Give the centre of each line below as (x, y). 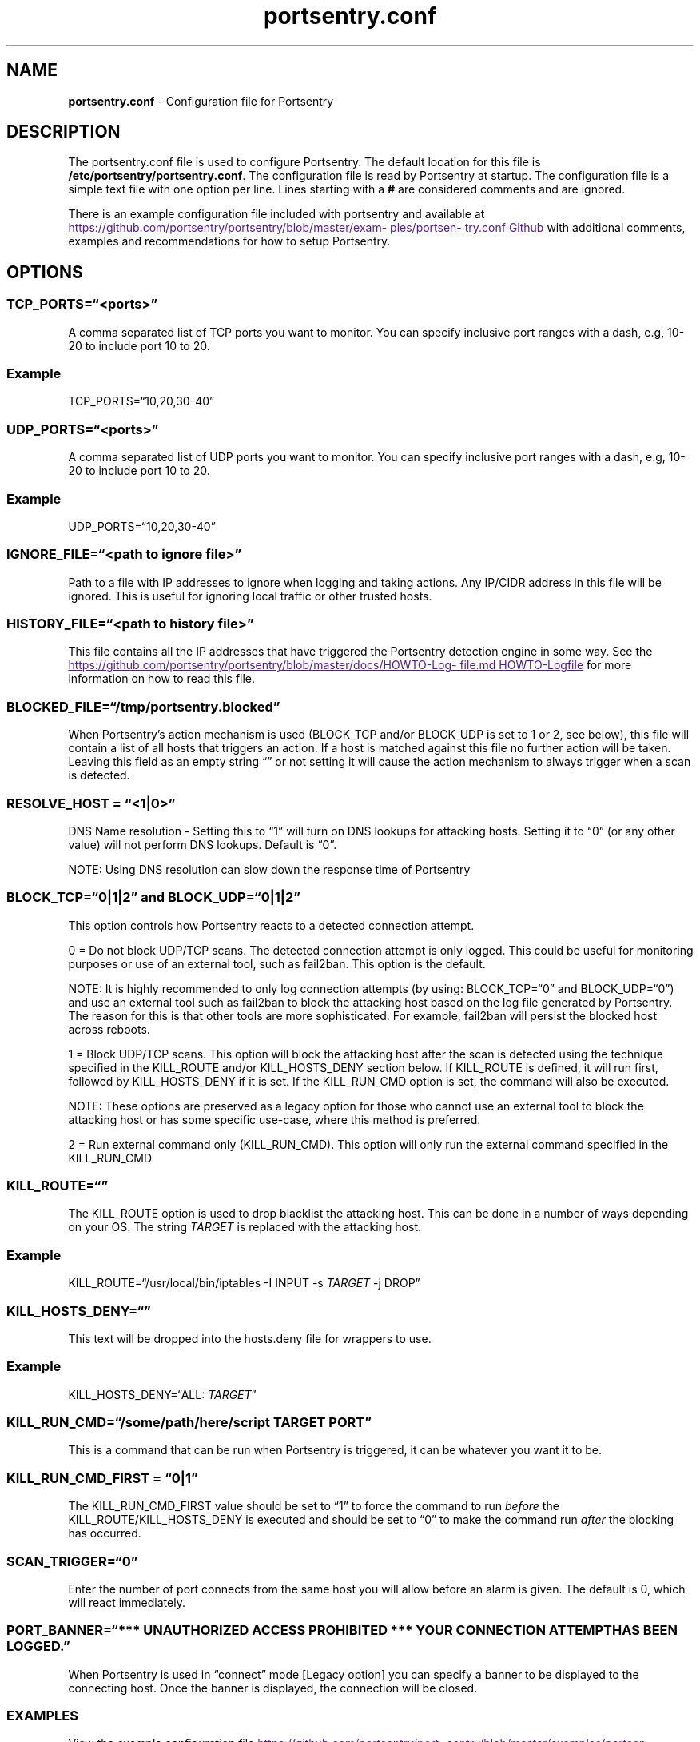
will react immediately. (127, 1602)
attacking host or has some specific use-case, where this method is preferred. (274, 1119)
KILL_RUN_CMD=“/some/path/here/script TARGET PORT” (189, 1423)
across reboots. (109, 1029)
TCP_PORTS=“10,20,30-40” (141, 401)
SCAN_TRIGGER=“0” (72, 1561)
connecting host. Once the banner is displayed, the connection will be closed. (273, 1688)
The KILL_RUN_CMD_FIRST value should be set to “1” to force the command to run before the (314, 1506)
